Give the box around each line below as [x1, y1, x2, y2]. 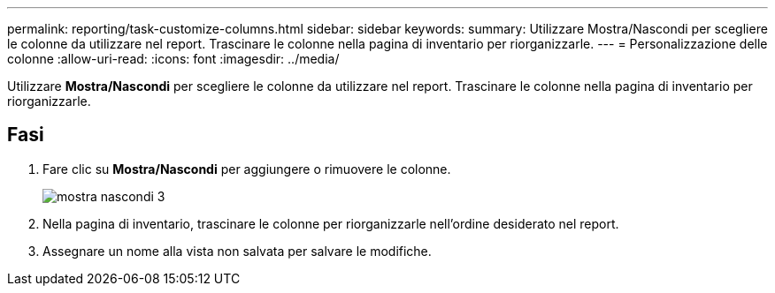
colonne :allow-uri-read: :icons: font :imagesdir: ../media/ [7, 51, 340, 66]
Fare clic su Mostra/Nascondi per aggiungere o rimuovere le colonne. [42, 161, 451, 177]
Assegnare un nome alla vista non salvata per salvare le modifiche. [42, 243, 432, 259]
